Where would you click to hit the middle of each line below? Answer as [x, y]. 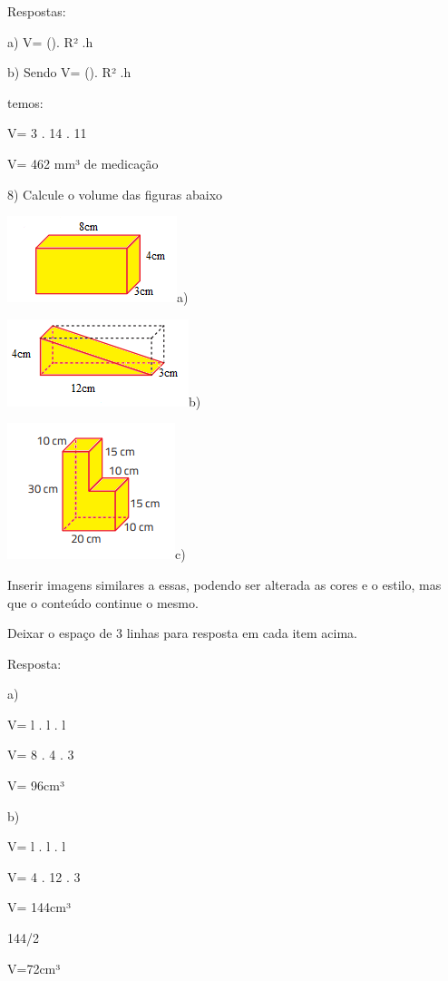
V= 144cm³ [39, 907]
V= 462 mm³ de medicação [83, 163]
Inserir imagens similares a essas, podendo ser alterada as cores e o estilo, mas [224, 584]
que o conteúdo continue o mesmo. [103, 602]
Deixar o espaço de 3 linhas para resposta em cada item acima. [182, 633]
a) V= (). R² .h [50, 41]
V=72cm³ [34, 968]
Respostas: [37, 11]
